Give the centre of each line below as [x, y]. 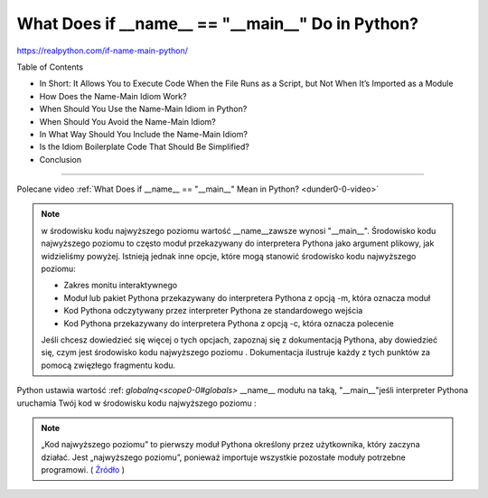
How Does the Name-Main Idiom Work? [113, 96]
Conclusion [61, 159]
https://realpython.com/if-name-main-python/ [103, 51]
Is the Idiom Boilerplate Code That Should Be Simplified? [145, 147]
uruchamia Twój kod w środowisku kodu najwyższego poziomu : [136, 403]
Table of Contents [50, 67]
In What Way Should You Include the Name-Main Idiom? [144, 134]
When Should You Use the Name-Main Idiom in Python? [143, 109]
